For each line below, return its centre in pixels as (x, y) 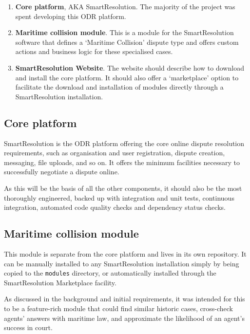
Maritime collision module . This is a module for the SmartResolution (125, 32)
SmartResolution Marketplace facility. (60, 282)
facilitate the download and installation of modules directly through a (119, 87)
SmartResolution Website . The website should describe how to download (130, 67)
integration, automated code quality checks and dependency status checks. (115, 207)
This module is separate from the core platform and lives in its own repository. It (125, 253)
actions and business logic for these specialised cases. (94, 51)
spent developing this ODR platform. (71, 16)
